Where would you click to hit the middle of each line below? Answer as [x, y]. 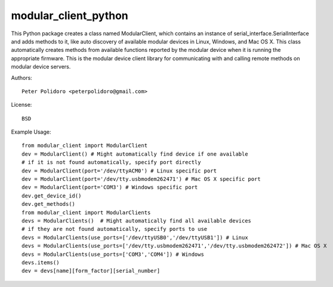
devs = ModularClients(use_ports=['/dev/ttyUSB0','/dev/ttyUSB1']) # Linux [135, 237]
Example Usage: [31, 132]
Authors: [21, 78]
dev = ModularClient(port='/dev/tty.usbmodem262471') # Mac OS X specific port [141, 179]
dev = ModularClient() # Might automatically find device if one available [135, 154]
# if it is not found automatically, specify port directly [111, 162]
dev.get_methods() [49, 204]
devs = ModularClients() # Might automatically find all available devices [137, 220]
